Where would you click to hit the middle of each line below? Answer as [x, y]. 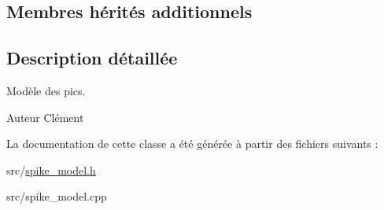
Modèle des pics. [46, 90]
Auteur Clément [45, 117]
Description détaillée [92, 58]
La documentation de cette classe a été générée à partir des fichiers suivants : [192, 144]
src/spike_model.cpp [57, 196]
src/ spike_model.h [51, 169]
